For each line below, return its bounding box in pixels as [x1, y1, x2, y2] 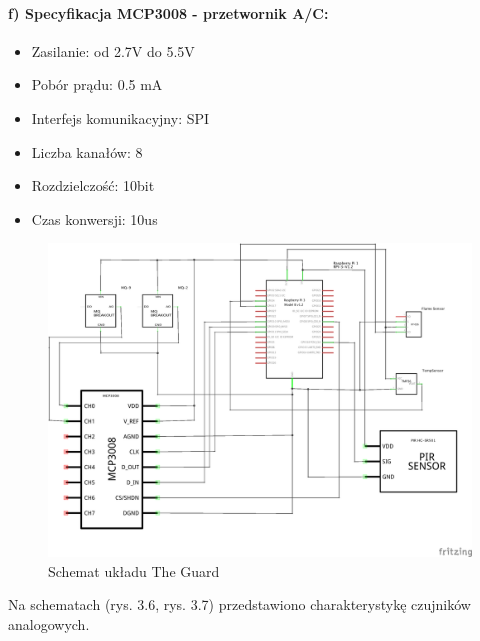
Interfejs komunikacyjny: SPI [31, 107, 210, 128]
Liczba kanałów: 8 [31, 141, 143, 162]
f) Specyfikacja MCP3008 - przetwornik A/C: [8, 2, 329, 23]
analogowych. [8, 614, 90, 634]
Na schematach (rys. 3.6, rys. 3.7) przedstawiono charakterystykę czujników [8, 594, 471, 615]
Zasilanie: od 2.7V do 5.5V [31, 40, 195, 61]
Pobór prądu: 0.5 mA [31, 74, 163, 95]
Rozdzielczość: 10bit [31, 175, 155, 196]
